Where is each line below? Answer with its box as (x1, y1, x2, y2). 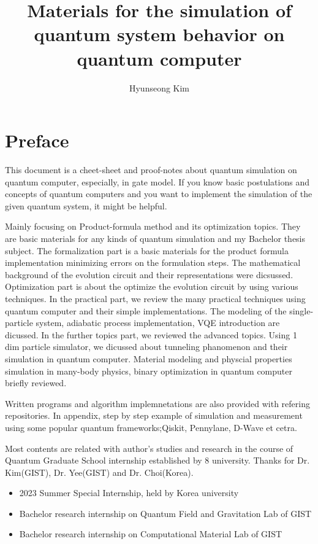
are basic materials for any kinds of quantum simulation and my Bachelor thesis (5, 232, 306, 244)
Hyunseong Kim (129, 81, 190, 94)
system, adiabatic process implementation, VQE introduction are (36, 316, 280, 329)
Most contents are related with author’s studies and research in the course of (5, 441, 293, 454)
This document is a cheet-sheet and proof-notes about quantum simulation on (5, 163, 297, 176)
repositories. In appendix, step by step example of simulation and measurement (5, 409, 303, 422)
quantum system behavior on (34, 21, 285, 47)
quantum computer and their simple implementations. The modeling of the (5, 304, 287, 317)
